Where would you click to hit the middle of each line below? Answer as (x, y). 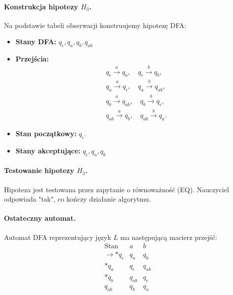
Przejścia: (32, 59)
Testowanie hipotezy (39, 170)
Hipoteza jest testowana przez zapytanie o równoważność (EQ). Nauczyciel (116, 189)
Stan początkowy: (46, 133)
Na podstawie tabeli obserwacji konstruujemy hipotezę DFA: (95, 25)
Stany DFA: (36, 42)
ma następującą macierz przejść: (169, 237)
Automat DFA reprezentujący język (58, 237)
